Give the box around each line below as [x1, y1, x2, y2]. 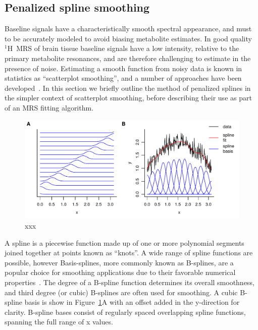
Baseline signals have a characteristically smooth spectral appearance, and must [5, 23, 252, 34]
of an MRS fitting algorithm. [5, 102, 94, 113]
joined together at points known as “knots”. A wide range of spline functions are [5, 247, 253, 258]
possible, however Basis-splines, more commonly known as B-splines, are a [5, 257, 234, 267]
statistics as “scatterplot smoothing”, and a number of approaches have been [5, 73, 242, 83]
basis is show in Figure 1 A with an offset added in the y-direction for [24, 297, 240, 307]
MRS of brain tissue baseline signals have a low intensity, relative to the [16, 43, 239, 53]
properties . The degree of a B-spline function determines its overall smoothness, [5, 277, 254, 287]
